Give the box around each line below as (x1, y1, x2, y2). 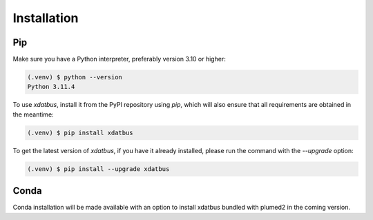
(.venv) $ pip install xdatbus (27, 128, 134, 137)
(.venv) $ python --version (27, 73, 122, 81)
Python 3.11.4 (27, 83, 75, 91)
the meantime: (12, 110, 55, 119)
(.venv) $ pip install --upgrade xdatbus (27, 165, 170, 172)
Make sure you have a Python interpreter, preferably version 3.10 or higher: (12, 55, 226, 63)
